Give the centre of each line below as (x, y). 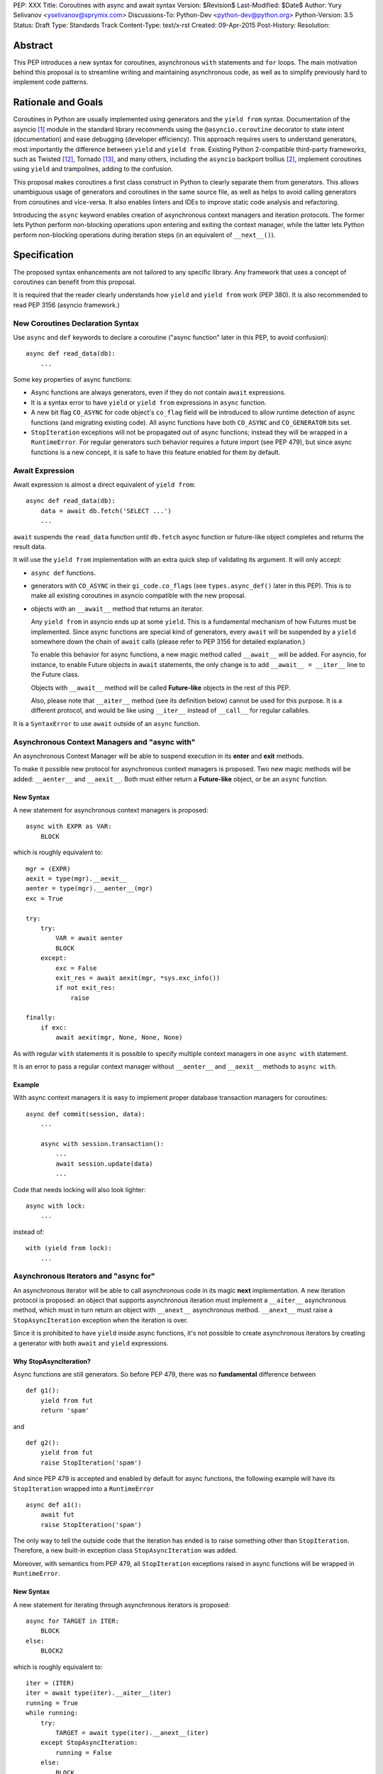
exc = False (76, 968)
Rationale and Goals (58, 103)
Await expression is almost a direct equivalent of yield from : (104, 484)
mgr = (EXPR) (48, 869)
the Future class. (55, 675)
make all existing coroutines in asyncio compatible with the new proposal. (138, 595)
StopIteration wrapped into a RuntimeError (84, 1488)
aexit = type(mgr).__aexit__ (76, 879)
